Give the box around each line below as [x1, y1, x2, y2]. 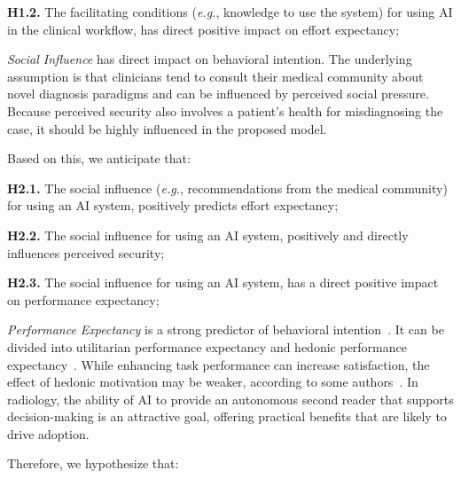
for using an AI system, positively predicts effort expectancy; [7, 196, 339, 215]
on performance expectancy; [7, 290, 160, 309]
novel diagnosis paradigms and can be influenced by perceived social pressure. [7, 84, 429, 103]
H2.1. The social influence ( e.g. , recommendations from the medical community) [7, 178, 448, 197]
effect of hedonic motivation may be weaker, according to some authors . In [7, 372, 418, 391]
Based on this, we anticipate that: [7, 149, 191, 168]
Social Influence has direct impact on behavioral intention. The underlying [7, 50, 412, 68]
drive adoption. [7, 424, 90, 443]
